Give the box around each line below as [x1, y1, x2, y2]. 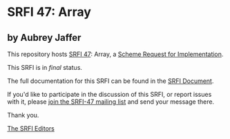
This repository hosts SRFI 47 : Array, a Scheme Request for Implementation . [7, 50, 224, 58]
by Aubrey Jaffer [7, 32, 82, 44]
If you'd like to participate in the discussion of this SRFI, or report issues [7, 91, 212, 98]
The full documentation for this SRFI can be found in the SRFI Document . [7, 77, 214, 85]
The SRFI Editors [7, 124, 55, 132]
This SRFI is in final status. [7, 64, 83, 71]
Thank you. [7, 111, 39, 119]
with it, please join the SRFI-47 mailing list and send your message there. [7, 98, 215, 106]
